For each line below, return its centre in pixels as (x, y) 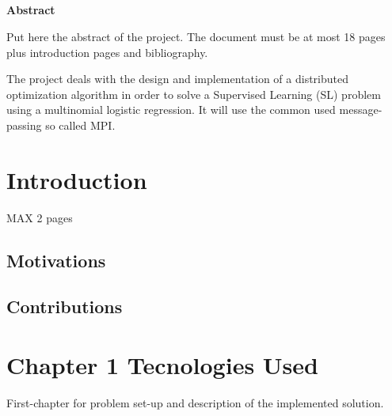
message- (361, 110)
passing (24, 125)
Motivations (56, 260)
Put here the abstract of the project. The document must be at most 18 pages (196, 36)
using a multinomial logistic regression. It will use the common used (171, 110)
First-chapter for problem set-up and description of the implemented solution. (195, 402)
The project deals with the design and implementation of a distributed (177, 79)
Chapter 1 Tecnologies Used (162, 365)
